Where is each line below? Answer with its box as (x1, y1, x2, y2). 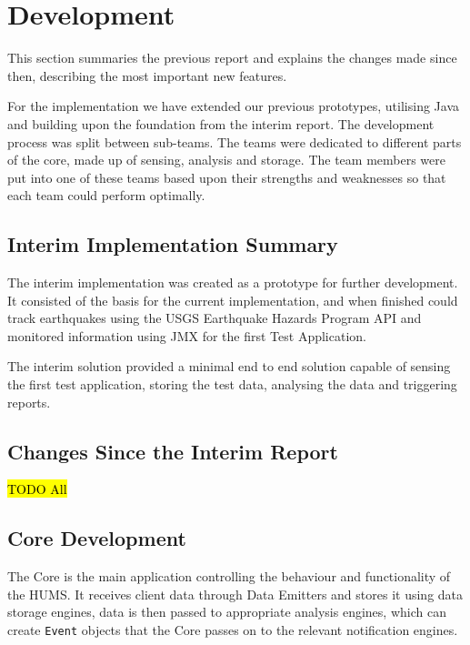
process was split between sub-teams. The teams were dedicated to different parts (7, 132, 462, 151)
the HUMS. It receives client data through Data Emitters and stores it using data (7, 584, 464, 603)
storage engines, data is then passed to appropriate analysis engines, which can (7, 602, 446, 621)
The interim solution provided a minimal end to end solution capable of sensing (7, 357, 451, 376)
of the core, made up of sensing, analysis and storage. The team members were (7, 150, 445, 169)
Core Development (7, 524, 186, 552)
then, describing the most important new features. (7, 66, 287, 85)
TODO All (7, 479, 67, 499)
